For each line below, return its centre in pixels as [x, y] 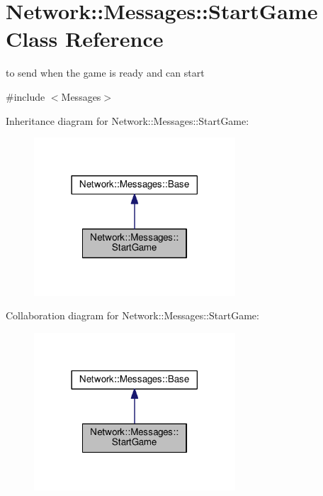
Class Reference [85, 39]
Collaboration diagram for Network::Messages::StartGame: [132, 315]
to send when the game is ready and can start [105, 73]
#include [25, 96]
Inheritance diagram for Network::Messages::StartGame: [127, 120]
